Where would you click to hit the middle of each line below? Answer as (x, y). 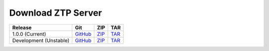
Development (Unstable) (41, 40)
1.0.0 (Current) (29, 34)
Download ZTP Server (56, 13)
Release (22, 27)
